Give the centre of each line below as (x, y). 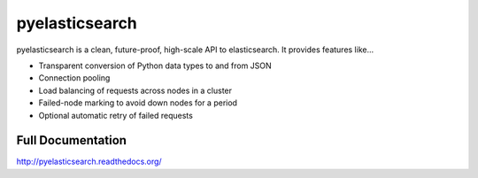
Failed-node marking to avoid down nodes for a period (138, 103)
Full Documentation (72, 140)
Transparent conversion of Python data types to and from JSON (155, 66)
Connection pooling (74, 78)
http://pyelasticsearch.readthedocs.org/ (89, 162)
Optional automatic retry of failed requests (116, 115)
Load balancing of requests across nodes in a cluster (135, 90)
